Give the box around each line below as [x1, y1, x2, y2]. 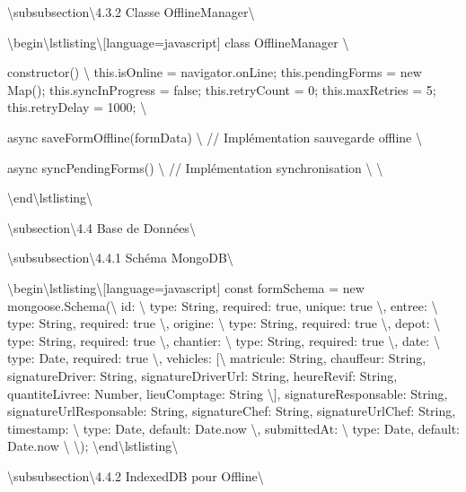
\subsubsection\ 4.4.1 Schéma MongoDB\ [7, 248, 233, 267]
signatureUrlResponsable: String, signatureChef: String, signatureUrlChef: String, [7, 401, 456, 420]
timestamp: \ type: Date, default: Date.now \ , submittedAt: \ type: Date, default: [7, 419, 460, 437]
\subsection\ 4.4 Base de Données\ [7, 218, 196, 237]
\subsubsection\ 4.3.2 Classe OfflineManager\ [7, 3, 255, 21]
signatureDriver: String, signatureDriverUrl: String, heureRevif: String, [7, 366, 398, 384]
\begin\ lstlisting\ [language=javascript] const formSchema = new [7, 278, 365, 297]
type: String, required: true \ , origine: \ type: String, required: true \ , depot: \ [7, 314, 441, 332]
